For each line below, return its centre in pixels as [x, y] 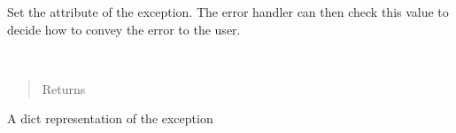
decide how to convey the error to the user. [124, 29]
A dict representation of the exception [110, 118]
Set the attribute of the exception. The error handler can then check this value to [228, 12]
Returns [64, 88]
